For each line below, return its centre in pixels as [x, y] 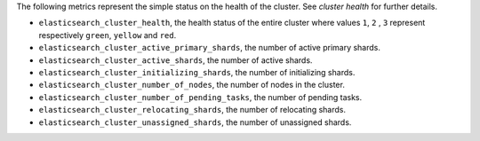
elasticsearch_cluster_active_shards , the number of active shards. [176, 60]
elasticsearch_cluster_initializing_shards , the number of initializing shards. [197, 72]
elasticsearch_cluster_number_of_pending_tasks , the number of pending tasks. [200, 97]
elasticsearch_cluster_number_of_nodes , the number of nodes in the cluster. [192, 85]
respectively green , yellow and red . [108, 35]
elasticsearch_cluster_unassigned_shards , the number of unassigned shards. [195, 122]
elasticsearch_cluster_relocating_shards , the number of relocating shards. [192, 110]
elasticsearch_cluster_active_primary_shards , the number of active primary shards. [210, 48]
